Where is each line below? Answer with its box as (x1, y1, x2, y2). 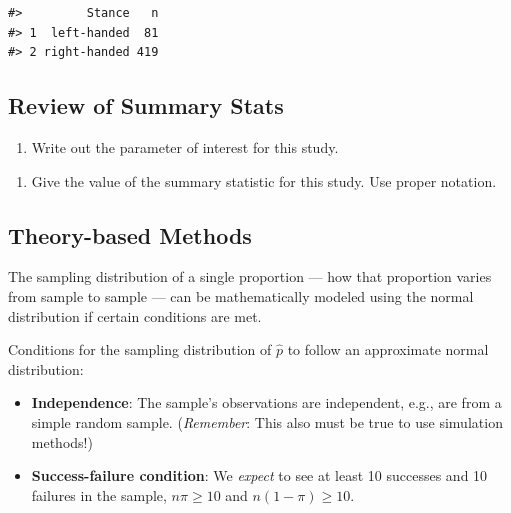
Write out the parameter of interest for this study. (31, 136, 339, 157)
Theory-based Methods (8, 219, 252, 250)
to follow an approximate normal (287, 339, 489, 360)
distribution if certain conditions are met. (8, 305, 262, 326)
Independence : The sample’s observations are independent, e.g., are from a (31, 392, 502, 413)
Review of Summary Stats (8, 90, 284, 121)
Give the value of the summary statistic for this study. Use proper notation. (31, 170, 497, 191)
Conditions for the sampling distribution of (8, 339, 272, 360)
